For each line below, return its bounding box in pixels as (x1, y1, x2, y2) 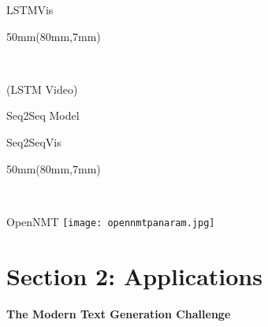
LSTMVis (6, 2, 54, 17)
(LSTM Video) (6, 80, 78, 97)
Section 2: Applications (6, 259, 262, 292)
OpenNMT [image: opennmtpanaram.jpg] (6, 213, 215, 229)
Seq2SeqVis (6, 133, 61, 150)
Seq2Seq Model (6, 107, 80, 124)
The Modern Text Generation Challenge (6, 305, 231, 321)
